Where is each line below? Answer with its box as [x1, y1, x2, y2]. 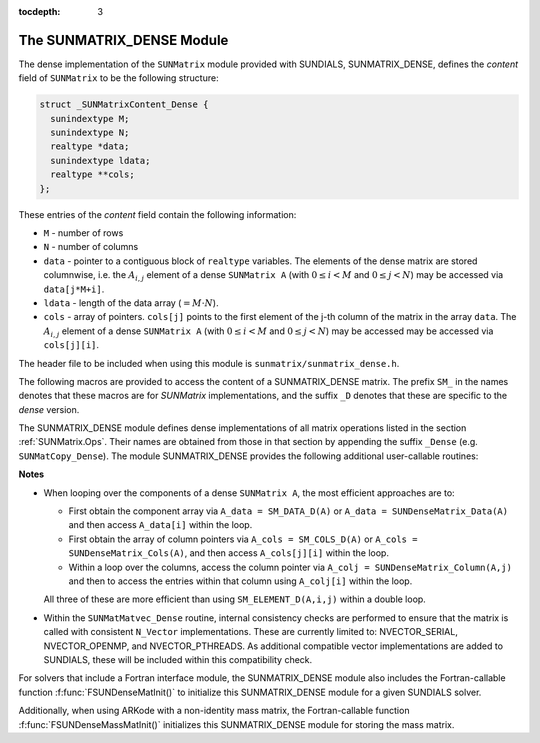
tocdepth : [18, 6, 61, 17]
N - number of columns [43, 241, 139, 253]
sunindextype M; [50, 113, 130, 124]
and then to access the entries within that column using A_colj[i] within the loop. [68, 575, 413, 587]
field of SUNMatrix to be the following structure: [18, 72, 219, 84]
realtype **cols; [50, 169, 135, 180]
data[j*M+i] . [43, 283, 105, 295]
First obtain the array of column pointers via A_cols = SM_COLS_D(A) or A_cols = [68, 533, 418, 545]
